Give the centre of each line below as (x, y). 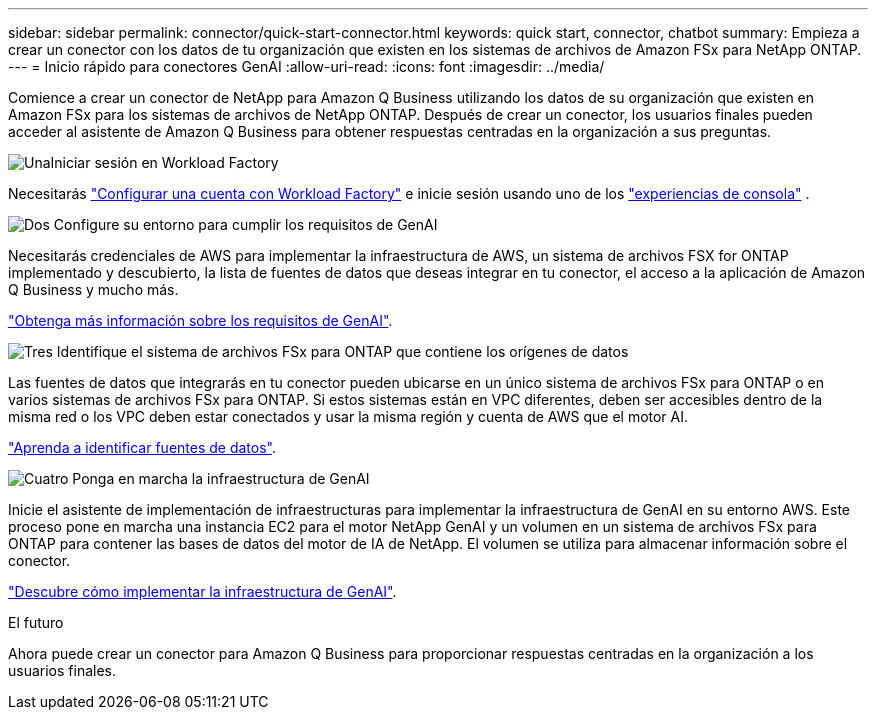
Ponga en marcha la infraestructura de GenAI (221, 478)
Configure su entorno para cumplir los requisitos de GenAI (245, 224)
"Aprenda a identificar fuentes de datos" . (142, 447)
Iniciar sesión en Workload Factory (164, 162)
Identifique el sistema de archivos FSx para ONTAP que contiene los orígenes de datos (342, 351)
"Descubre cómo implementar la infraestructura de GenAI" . (202, 591)
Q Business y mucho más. (93, 289)
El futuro (36, 622)
